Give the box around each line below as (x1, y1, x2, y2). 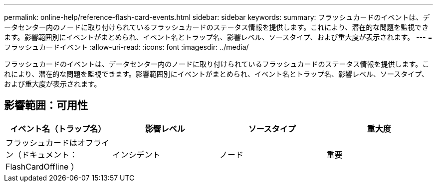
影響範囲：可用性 (4, 99, 88, 112)
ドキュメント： (21, 149, 78, 160)
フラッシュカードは (5, 137, 78, 148)
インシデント (112, 149, 161, 160)
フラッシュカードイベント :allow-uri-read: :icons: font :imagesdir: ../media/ (4, 43, 249, 51)
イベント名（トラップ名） (10, 123, 106, 134)
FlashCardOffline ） (5, 161, 79, 172)
